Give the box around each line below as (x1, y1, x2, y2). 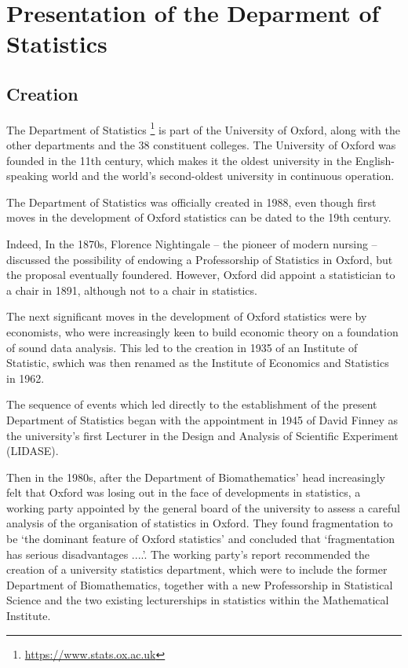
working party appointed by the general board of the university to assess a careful (6, 499, 400, 516)
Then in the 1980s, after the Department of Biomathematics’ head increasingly (6, 468, 385, 485)
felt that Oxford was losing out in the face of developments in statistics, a (6, 484, 361, 501)
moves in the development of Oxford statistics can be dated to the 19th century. (6, 209, 392, 226)
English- (355, 152, 395, 168)
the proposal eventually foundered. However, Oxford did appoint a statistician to (6, 266, 395, 283)
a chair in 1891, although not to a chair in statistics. (6, 281, 257, 298)
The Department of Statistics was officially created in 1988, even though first (6, 193, 377, 210)
